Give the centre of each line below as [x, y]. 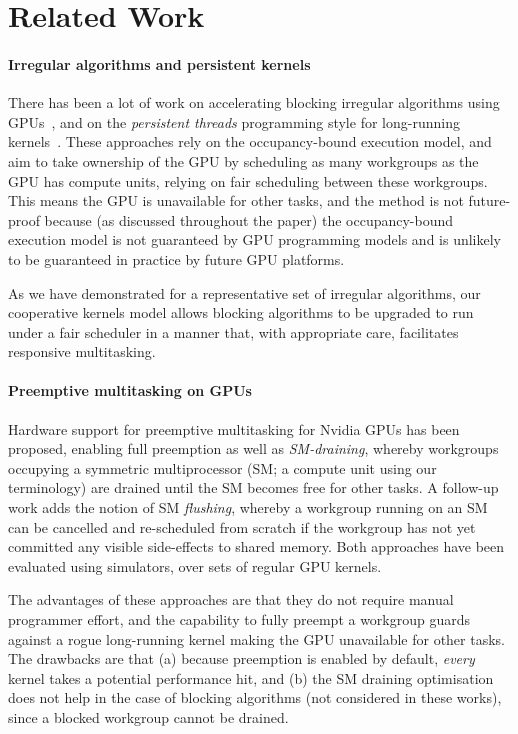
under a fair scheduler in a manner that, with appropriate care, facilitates [233, 331]
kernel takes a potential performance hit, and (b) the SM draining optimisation [251, 677]
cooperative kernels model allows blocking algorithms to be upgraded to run [241, 312]
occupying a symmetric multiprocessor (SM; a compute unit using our [222, 467]
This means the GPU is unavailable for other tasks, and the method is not [236, 200]
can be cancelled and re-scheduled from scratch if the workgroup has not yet [242, 526]
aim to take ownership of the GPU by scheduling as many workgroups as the [243, 160]
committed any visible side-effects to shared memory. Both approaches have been [256, 546]
